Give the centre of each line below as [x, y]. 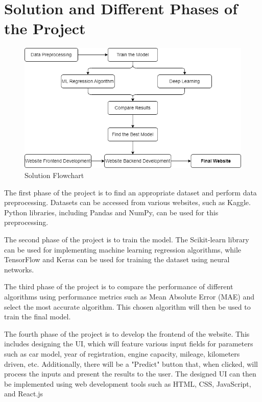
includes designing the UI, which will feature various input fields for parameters [129, 344]
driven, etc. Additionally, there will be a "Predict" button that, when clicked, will [131, 363]
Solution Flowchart [54, 175]
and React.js [24, 394]
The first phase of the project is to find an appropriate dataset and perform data [130, 192]
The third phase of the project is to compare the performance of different [119, 286]
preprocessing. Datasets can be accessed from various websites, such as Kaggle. [127, 202]
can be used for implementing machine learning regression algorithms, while [123, 249]
